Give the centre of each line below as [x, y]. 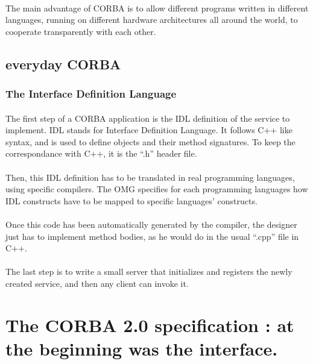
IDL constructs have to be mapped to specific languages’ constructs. [131, 200]
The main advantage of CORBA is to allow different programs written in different [157, 8]
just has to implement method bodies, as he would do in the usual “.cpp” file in [152, 236]
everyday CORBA [63, 64]
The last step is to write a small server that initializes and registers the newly [149, 271]
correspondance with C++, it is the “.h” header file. [101, 153]
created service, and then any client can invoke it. [97, 283]
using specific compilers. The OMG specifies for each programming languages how [157, 189]
